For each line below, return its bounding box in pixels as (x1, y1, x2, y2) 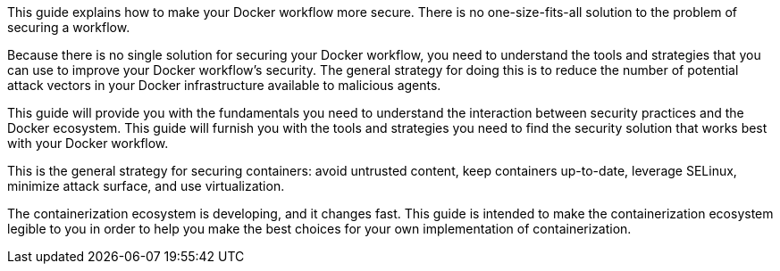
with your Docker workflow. (7, 135, 169, 151)
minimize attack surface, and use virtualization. (7, 178, 285, 193)
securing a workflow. (7, 20, 130, 35)
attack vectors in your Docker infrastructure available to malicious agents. (7, 78, 441, 93)
